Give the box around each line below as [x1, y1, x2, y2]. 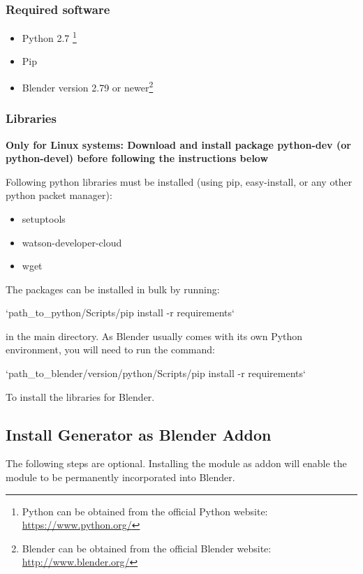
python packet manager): [6, 188, 112, 203]
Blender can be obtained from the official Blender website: [22, 540, 272, 555]
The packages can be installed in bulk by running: [6, 281, 220, 296]
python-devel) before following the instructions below [6, 151, 269, 165]
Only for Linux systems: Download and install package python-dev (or [6, 137, 351, 152]
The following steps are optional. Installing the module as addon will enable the [6, 456, 347, 471]
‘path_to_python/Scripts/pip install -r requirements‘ [6, 305, 235, 320]
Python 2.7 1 [22, 29, 77, 45]
